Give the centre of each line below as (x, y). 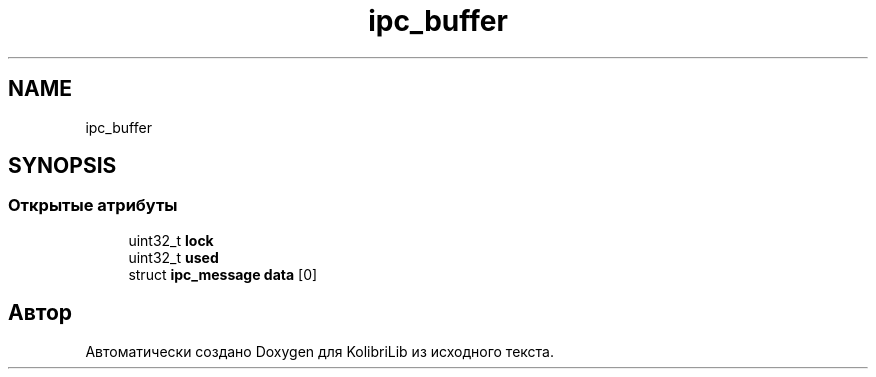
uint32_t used (173, 257)
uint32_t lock (171, 240)
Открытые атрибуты (93, 205)
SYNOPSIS (62, 166)
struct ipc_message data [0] (223, 274)
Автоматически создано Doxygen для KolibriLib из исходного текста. (319, 351)
